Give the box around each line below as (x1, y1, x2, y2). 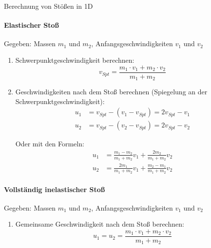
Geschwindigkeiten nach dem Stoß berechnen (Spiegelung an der (15, 87, 208, 97)
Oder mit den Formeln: (15, 139, 84, 149)
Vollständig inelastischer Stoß (4, 184, 105, 194)
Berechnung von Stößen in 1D (4, 1, 93, 11)
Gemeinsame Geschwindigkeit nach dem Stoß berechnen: (15, 219, 184, 229)
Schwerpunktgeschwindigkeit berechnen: (15, 54, 134, 65)
